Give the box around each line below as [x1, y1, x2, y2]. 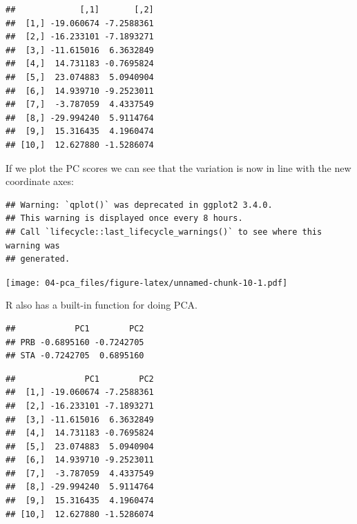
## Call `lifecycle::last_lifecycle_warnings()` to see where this [6, 226, 322, 237]
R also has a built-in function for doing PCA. [6, 298, 197, 312]
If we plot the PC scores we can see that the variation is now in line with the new [6, 160, 351, 175]
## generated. [6, 254, 70, 264]
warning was [6, 240, 60, 251]
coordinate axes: [6, 174, 74, 188]
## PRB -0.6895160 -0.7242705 [6, 337, 144, 347]
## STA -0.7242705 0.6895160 [6, 351, 144, 361]
